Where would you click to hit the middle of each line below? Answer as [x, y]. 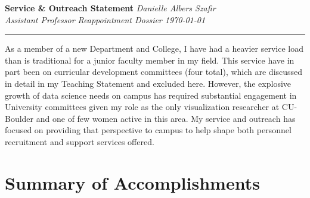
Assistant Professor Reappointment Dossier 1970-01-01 [105, 19]
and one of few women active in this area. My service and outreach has [166, 118]
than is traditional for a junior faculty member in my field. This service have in [150, 60]
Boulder [19, 118]
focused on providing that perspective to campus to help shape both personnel [148, 130]
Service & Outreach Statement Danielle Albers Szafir [110, 8]
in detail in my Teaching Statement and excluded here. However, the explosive [148, 83]
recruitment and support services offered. [80, 141]
